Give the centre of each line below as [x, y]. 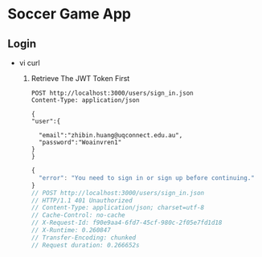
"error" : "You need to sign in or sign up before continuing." [146, 177]
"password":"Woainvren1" [80, 142]
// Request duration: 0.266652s [85, 245]
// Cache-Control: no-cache [78, 215]
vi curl [30, 63]
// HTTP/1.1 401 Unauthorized [82, 200]
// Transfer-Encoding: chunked [84, 238]
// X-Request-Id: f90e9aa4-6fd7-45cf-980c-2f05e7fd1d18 [127, 223]
